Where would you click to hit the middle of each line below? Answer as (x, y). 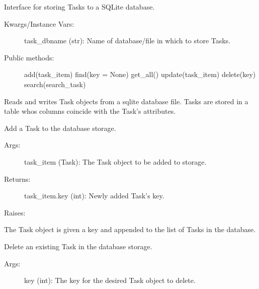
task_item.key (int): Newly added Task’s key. (94, 196)
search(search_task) (55, 84)
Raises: (15, 212)
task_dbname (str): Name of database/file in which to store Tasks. (127, 41)
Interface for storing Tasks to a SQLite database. (79, 7)
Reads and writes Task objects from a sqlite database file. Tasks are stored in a (126, 101)
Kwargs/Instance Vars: (39, 23)
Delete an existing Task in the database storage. (78, 246)
